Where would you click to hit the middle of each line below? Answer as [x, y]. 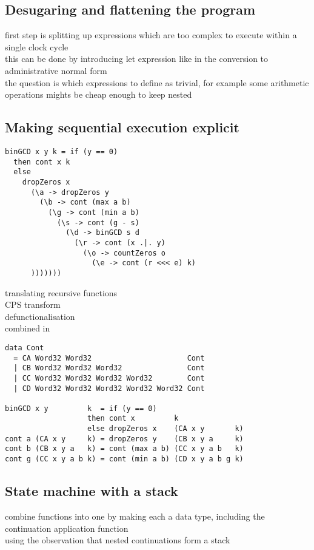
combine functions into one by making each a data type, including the [135, 516]
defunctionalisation [40, 316]
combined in [28, 328]
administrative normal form [56, 70]
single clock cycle [37, 46]
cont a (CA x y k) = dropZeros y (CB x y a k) [124, 439]
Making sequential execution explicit [122, 127]
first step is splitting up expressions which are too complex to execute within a [151, 35]
